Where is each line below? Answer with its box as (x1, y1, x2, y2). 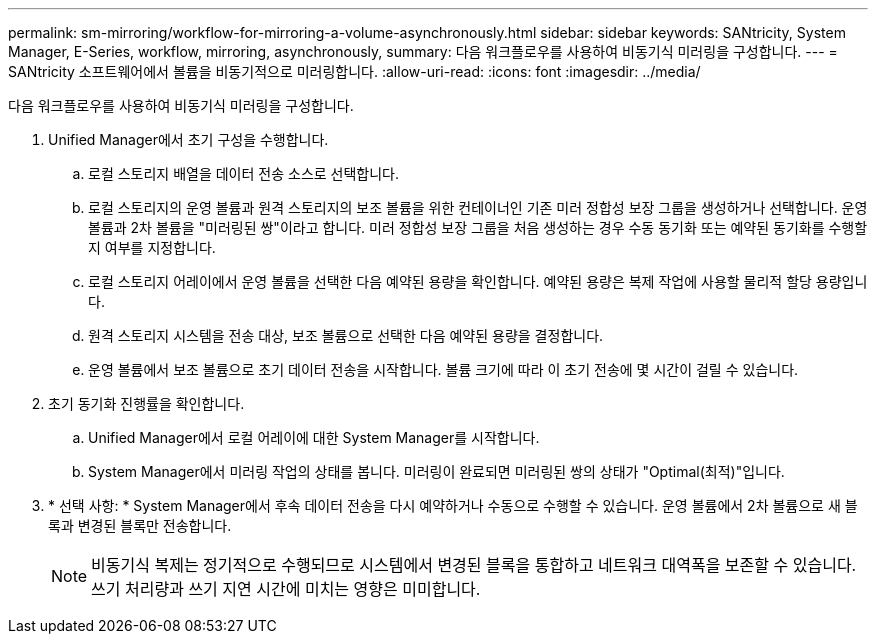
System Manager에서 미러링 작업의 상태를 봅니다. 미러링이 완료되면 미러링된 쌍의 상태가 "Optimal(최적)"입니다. (88, 463, 785, 480)
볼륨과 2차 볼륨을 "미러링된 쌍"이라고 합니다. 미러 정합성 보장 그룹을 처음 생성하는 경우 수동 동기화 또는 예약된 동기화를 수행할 (88, 219, 868, 236)
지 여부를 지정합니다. (88, 239, 216, 256)
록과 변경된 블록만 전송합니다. (48, 517, 232, 534)
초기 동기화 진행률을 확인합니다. (48, 395, 245, 412)
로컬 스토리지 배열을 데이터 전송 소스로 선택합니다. (88, 165, 400, 182)
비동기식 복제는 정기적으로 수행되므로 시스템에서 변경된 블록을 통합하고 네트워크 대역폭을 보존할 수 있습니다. (91, 555, 857, 575)
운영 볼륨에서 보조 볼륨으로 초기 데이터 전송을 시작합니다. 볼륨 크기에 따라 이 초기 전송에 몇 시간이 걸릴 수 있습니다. (88, 361, 799, 378)
